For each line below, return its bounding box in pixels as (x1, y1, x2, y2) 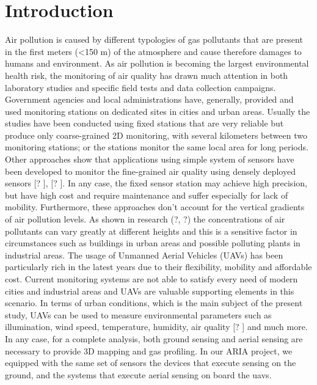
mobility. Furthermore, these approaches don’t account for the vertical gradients (5, 200, 305, 213)
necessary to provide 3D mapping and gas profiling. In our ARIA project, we (5, 344, 293, 357)
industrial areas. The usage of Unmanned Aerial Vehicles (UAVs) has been (5, 248, 283, 261)
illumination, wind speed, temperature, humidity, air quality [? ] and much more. (5, 320, 308, 333)
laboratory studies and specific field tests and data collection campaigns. (5, 81, 276, 94)
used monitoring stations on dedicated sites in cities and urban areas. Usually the (5, 105, 310, 117)
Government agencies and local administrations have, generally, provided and (5, 93, 294, 106)
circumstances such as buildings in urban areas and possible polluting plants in (5, 237, 301, 249)
